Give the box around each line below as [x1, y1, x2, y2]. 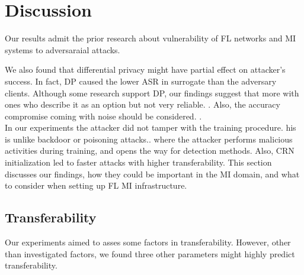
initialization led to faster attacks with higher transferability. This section [5, 156, 272, 169]
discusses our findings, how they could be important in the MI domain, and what [5, 167, 300, 180]
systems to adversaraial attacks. [5, 43, 120, 56]
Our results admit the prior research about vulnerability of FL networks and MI [5, 32, 296, 44]
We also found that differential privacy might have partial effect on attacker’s [5, 63, 286, 76]
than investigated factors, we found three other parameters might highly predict [5, 247, 295, 260]
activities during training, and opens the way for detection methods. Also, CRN [5, 144, 295, 157]
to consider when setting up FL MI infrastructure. [5, 179, 187, 192]
